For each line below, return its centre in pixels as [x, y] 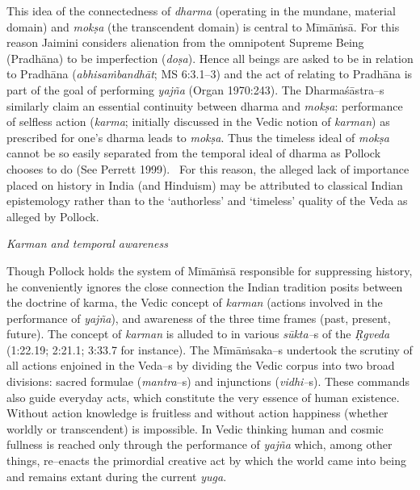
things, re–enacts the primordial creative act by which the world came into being [206, 461]
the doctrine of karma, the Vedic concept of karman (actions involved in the [195, 302]
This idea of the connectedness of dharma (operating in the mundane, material [201, 10]
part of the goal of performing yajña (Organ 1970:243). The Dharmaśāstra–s [195, 89]
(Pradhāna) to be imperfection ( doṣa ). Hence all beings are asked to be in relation [210, 58]
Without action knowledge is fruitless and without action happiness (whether [197, 413]
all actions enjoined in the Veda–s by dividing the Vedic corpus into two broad [201, 365]
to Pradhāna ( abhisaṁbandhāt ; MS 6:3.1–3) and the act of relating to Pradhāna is [210, 74]
